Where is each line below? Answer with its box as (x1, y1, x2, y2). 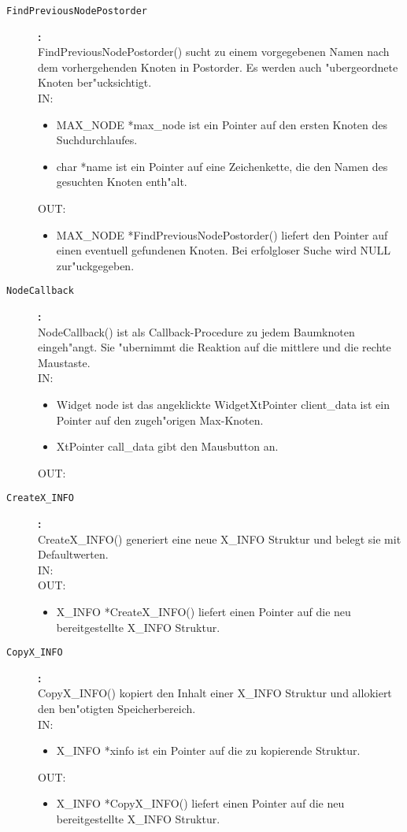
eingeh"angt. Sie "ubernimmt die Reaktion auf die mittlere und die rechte (38, 339, 391, 355)
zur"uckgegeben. (56, 257, 135, 273)
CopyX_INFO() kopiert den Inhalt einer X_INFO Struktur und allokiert (38, 685, 392, 701)
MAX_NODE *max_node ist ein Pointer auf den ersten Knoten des (56, 116, 387, 132)
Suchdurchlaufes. (56, 132, 138, 148)
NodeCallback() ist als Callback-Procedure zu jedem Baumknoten (38, 323, 355, 340)
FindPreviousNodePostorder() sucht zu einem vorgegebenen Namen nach (38, 43, 390, 60)
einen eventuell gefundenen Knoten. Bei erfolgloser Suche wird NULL (56, 242, 391, 258)
